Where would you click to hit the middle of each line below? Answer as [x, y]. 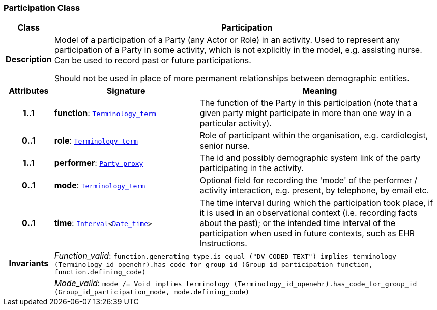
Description [29, 59]
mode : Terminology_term [100, 186]
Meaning [320, 91]
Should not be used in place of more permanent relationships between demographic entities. [232, 79]
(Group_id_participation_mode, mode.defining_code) [152, 292]
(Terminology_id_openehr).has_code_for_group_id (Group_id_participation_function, [213, 265]
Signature [126, 91]
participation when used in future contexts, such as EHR [307, 233]
